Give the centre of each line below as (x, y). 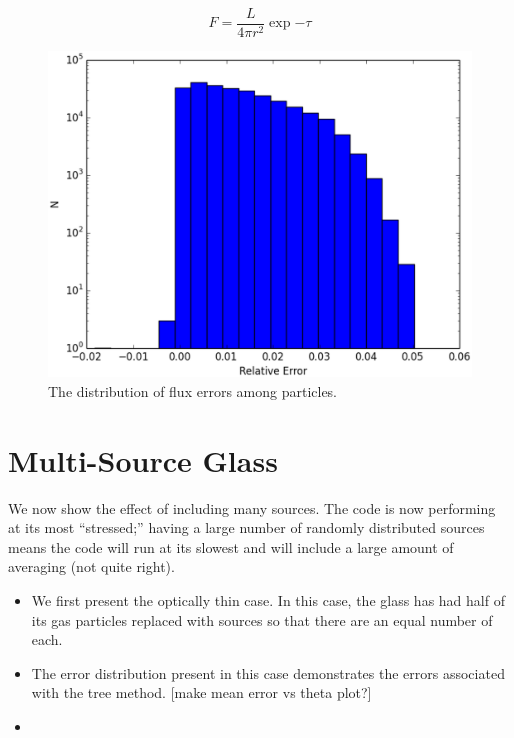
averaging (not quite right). (91, 566)
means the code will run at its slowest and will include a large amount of (231, 546)
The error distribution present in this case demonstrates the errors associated (268, 672)
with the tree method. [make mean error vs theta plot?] (201, 692)
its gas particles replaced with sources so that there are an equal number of (262, 619)
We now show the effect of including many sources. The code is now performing (252, 507)
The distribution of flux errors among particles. (193, 390)
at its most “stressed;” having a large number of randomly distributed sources (246, 527)
